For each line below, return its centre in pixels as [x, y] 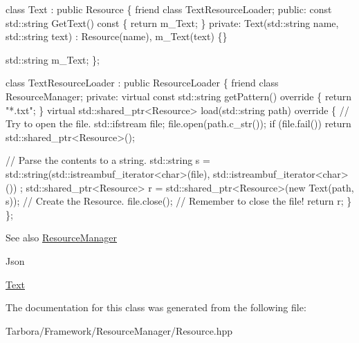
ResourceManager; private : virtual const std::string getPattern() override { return [179, 96]
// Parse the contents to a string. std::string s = [108, 160]
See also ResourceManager [62, 238]
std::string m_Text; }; [53, 59]
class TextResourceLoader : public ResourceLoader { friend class [142, 83]
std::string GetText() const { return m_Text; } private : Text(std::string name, [172, 22]
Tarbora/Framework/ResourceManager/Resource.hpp [119, 330]
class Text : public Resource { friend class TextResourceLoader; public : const [169, 9]
